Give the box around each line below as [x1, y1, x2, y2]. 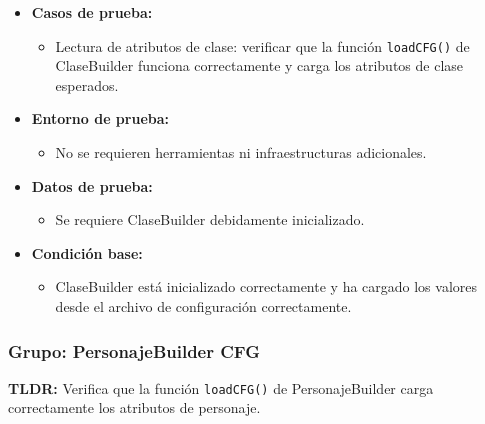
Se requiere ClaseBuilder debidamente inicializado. [55, 209, 365, 230]
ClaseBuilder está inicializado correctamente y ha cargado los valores [55, 276, 478, 297]
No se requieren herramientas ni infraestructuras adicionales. [55, 142, 427, 163]
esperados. [55, 74, 119, 95]
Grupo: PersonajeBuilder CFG [8, 338, 260, 363]
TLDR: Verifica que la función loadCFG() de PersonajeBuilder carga [8, 377, 434, 398]
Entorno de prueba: [31, 108, 170, 129]
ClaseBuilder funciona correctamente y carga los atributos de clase [55, 55, 464, 76]
